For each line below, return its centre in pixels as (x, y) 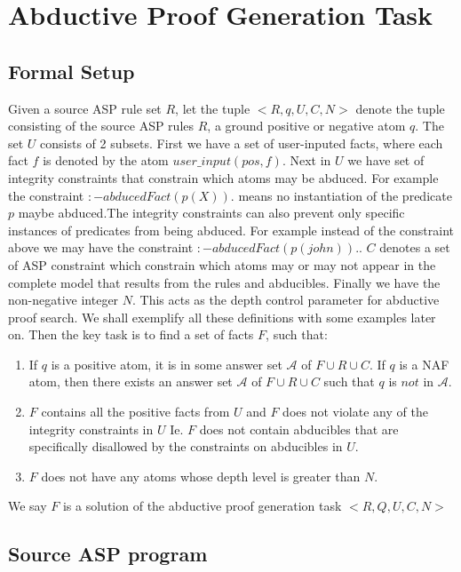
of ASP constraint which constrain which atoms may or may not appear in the (222, 264)
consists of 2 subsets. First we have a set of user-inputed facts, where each (242, 143)
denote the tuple (400, 108)
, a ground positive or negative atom (306, 126)
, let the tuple (213, 108)
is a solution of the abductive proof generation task (202, 506)
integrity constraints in (91, 429)
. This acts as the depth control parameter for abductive (286, 300)
